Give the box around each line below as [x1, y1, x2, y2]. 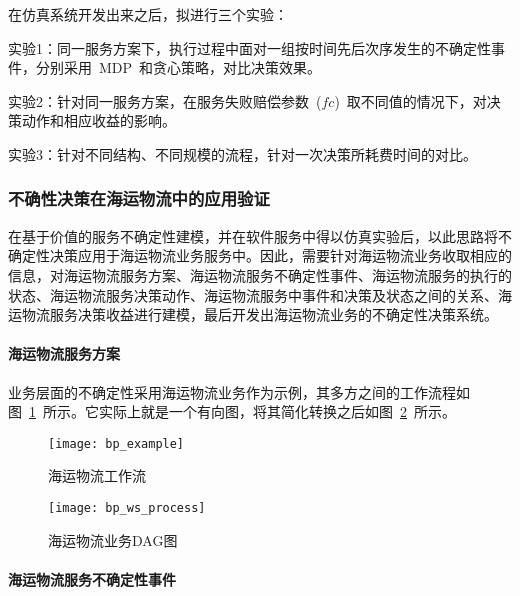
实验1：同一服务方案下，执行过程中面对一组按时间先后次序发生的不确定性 [8, 37, 491, 58]
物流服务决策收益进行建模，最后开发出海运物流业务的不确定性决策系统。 [21, 304, 498, 325]
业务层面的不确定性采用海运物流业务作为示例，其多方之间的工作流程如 [8, 381, 470, 402]
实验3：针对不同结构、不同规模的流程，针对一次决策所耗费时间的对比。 [8, 143, 477, 164]
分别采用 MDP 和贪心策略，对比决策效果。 [35, 57, 322, 78]
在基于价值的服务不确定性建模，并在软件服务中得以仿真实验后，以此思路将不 [8, 225, 512, 246]
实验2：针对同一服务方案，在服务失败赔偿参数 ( [8, 90, 322, 111]
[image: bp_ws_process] [48, 500, 206, 515]
